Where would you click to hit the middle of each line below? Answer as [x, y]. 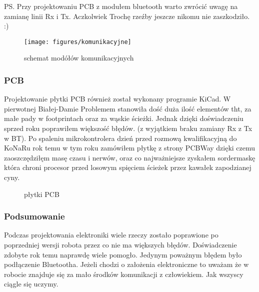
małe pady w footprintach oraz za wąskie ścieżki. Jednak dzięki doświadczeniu [124, 118]
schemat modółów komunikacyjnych [79, 58]
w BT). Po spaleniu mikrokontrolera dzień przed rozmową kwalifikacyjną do [120, 138]
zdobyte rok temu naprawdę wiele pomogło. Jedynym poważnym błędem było [123, 254]
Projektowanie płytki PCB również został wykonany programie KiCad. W [117, 99]
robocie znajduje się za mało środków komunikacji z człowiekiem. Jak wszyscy [124, 274]
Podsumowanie [34, 216]
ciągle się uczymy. [31, 284]
